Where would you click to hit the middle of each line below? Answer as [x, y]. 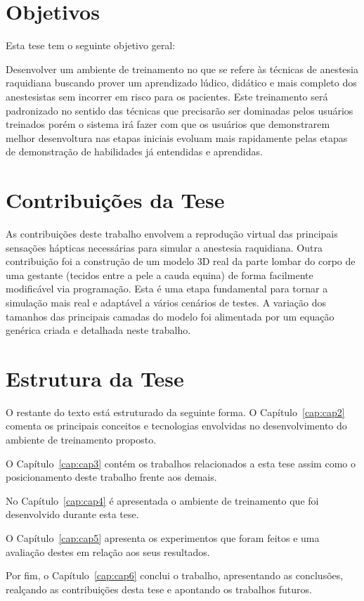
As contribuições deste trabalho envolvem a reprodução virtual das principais [172, 233]
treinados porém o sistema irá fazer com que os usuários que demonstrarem [168, 124]
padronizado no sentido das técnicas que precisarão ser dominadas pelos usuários [180, 110]
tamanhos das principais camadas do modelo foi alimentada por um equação [170, 316]
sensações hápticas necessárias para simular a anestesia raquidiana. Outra [164, 247]
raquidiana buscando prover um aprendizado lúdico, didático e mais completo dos [181, 83]
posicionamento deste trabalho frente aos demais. [111, 477]
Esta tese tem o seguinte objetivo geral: [91, 45]
